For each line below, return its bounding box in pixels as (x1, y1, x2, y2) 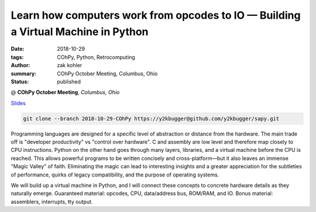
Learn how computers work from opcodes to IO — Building (11, 9, 301, 22)
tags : (11, 53, 24, 61)
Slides (11, 99, 26, 106)
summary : (11, 70, 37, 77)
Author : (11, 62, 30, 69)
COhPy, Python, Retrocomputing (57, 53, 136, 61)
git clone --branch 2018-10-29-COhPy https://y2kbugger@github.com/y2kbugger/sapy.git (23, 115, 280, 122)
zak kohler (57, 62, 83, 69)
